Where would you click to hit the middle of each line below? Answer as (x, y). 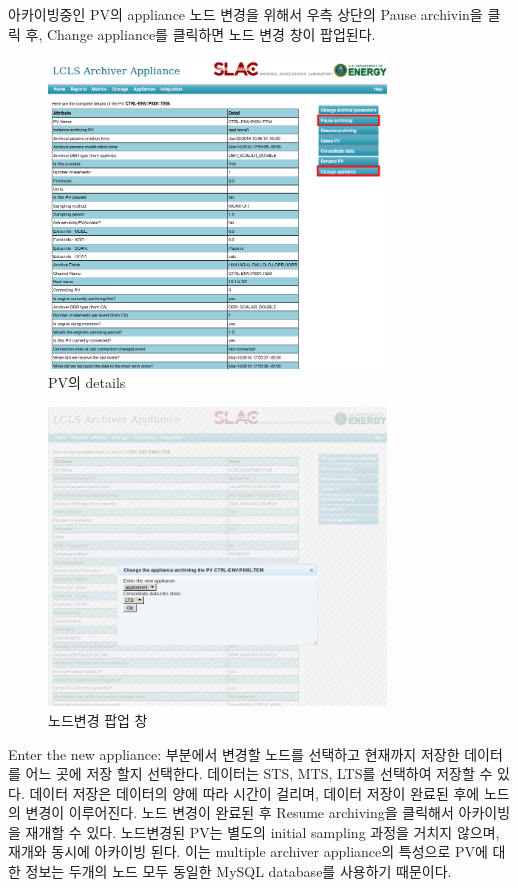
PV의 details (87, 382)
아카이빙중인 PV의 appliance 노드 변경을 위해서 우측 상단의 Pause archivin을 (245, 14)
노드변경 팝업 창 (98, 719)
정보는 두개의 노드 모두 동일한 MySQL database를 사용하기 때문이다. (238, 871)
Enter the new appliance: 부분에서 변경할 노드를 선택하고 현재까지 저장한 (234, 753)
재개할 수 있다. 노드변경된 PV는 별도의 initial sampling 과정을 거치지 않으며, (262, 831)
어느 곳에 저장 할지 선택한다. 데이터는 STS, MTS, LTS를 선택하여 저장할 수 (259, 773)
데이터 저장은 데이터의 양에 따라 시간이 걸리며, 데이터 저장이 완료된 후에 (254, 792)
